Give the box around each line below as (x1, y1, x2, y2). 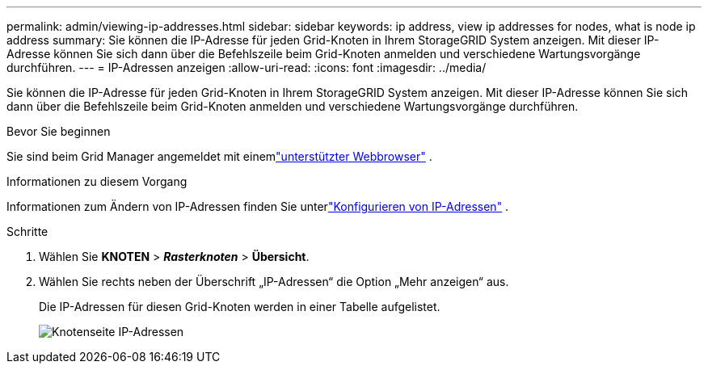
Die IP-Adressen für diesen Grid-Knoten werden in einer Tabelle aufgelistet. (39, 300, 440, 313)
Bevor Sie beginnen (6, 124, 111, 138)
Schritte (6, 225, 48, 238)
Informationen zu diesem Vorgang (6, 174, 188, 188)
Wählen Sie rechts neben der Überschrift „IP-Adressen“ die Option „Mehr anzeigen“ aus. (39, 275, 509, 288)
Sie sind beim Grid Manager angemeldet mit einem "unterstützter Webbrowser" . (6, 149, 432, 163)
